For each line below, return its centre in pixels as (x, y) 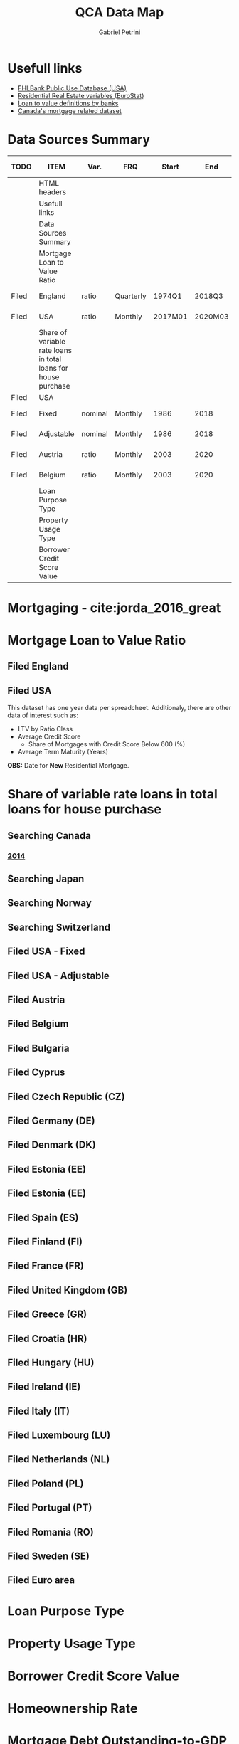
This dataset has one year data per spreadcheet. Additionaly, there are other (119, 708)
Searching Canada (49, 836)
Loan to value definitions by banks (68, 103)
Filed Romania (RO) (51, 1532)
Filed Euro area (41, 1580)
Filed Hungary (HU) (51, 1362)
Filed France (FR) (46, 1266)
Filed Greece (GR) (47, 1315)
